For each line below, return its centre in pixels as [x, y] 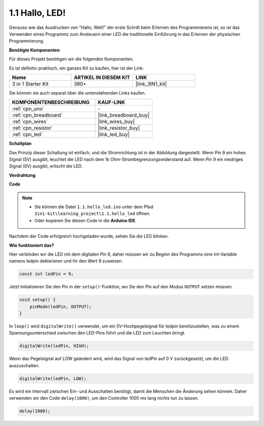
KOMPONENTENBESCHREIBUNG [51, 102]
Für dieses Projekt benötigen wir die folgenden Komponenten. [71, 59]
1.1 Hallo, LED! [37, 13]
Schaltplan [20, 143]
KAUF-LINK [112, 102]
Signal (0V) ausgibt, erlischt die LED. [46, 166]
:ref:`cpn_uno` [28, 109]
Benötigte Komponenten [34, 50]
